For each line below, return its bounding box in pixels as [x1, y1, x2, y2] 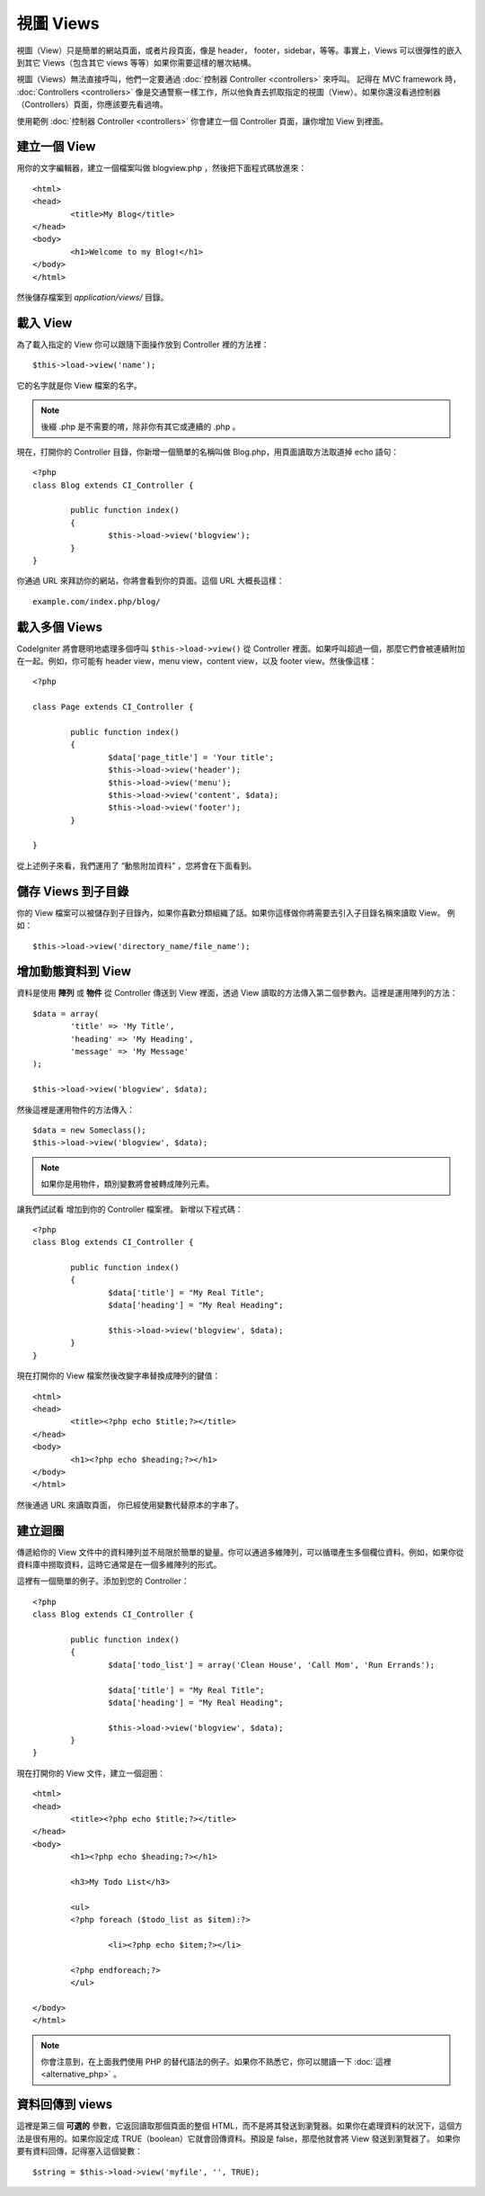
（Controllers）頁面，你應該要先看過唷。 [16, 99, 168, 110]
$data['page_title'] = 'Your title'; [108, 752, 274, 762]
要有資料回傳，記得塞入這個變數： [16, 2146, 143, 2156]
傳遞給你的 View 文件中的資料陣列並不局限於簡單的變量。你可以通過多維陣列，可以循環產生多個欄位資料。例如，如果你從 [16, 1546, 464, 1557]
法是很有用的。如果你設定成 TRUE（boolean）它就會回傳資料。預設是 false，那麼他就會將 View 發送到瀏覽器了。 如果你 [16, 2133, 461, 2144]
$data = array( [32, 1008, 100, 1018]
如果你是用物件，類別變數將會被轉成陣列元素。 [40, 1179, 215, 1189]
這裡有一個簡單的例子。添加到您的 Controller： [16, 1575, 190, 1587]
